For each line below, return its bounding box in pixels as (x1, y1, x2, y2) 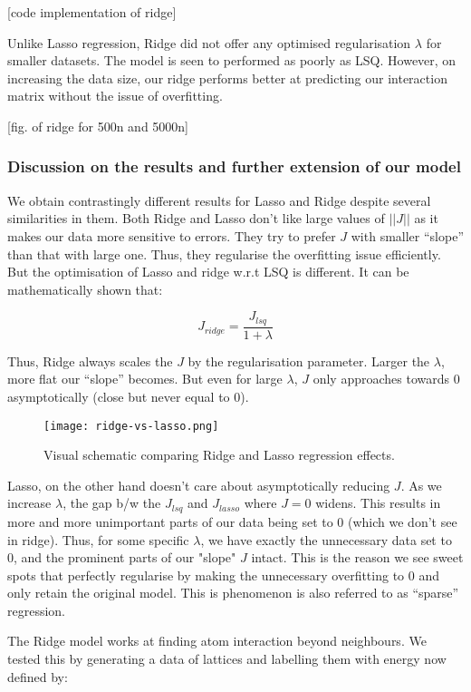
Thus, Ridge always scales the (7, 351, 173, 370)
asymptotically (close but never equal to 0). (7, 387, 249, 406)
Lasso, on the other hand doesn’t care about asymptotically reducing (7, 475, 390, 494)
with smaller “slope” (351, 226, 464, 245)
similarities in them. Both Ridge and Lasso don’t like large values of (7, 209, 385, 228)
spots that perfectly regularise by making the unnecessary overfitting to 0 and (7, 565, 439, 584)
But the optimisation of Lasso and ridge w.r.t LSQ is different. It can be (7, 262, 409, 281)
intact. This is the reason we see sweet (251, 548, 464, 567)
